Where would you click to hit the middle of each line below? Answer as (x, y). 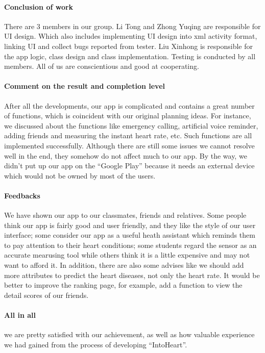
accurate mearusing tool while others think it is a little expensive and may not (127, 255)
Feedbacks (22, 195)
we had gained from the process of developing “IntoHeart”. (96, 344)
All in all (20, 315)
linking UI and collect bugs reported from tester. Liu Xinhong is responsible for (128, 46)
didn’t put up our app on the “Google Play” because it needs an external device (129, 166)
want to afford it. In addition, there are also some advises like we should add (124, 265)
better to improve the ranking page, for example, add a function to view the (123, 285)
